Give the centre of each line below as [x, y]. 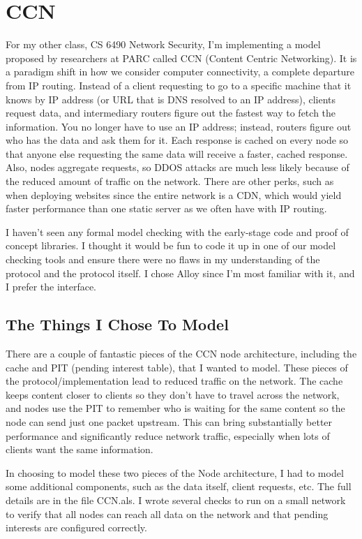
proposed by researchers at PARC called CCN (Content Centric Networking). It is [181, 58]
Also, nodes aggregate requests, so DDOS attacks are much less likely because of [178, 167]
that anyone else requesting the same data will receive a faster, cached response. [177, 153]
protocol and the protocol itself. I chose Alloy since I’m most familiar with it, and [180, 273]
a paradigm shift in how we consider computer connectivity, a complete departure [180, 72]
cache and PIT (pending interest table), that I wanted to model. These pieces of [177, 367]
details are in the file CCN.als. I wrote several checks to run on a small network [176, 500]
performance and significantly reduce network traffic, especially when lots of [168, 435]
